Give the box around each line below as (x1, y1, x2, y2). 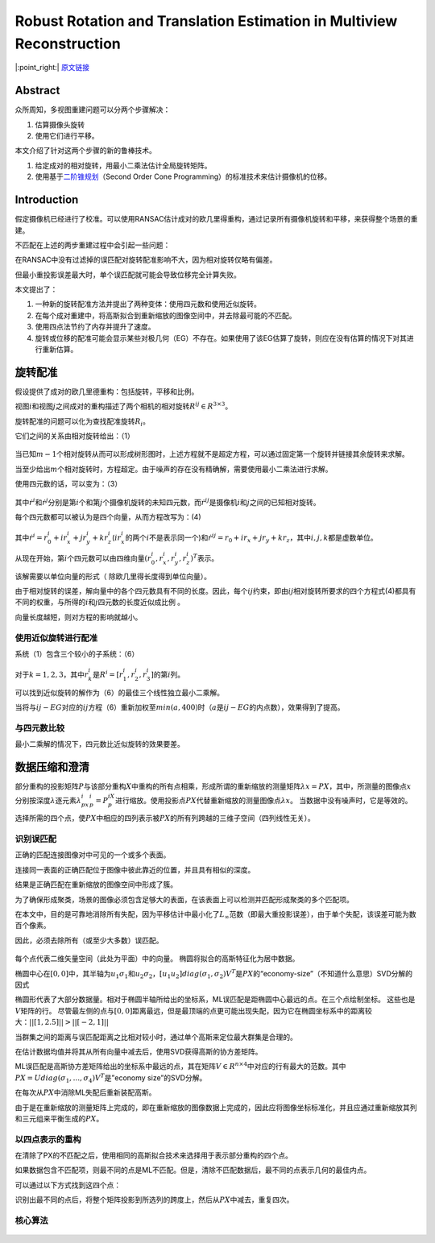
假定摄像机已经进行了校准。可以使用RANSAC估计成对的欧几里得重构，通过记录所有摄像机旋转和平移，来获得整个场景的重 (14, 214, 418, 224)
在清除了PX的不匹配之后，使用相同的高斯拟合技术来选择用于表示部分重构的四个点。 (14, 1150, 293, 1160)
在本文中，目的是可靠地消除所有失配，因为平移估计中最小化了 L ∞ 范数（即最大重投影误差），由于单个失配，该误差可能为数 (14, 909, 416, 921)
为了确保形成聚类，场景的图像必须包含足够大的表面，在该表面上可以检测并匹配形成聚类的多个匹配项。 (14, 894, 354, 904)
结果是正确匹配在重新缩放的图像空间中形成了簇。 (14, 880, 177, 889)
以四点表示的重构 (14, 1133, 81, 1145)
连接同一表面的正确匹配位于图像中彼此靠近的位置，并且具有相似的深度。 (14, 864, 255, 874)
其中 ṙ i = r (14, 532, 48, 543)
